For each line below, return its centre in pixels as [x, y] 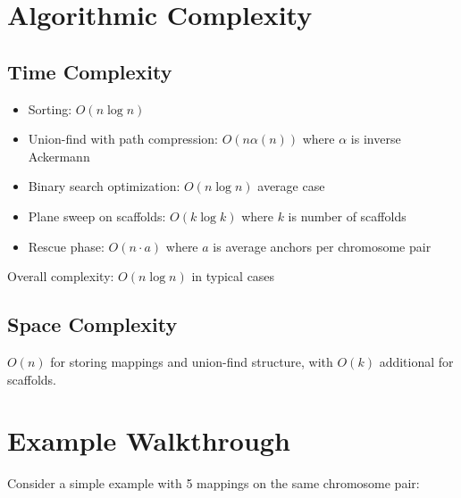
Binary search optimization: [104, 186]
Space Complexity [92, 324]
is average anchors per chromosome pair [322, 246]
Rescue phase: [66, 246]
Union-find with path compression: [123, 139]
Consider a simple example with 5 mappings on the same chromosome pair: [214, 483]
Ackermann [59, 156]
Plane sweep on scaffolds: [97, 216]
